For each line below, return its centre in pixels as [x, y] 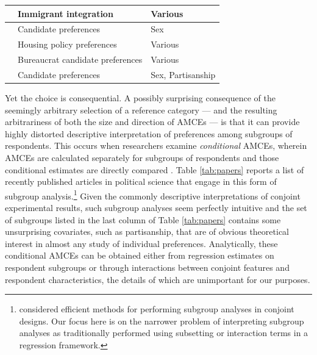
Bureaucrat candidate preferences [80, 59]
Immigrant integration [66, 13]
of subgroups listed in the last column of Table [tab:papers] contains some [143, 219]
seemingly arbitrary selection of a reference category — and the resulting [141, 109]
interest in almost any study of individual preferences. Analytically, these [141, 243]
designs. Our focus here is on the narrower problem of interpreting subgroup [162, 321]
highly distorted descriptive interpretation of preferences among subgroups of [149, 133]
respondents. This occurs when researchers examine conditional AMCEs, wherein [156, 145]
